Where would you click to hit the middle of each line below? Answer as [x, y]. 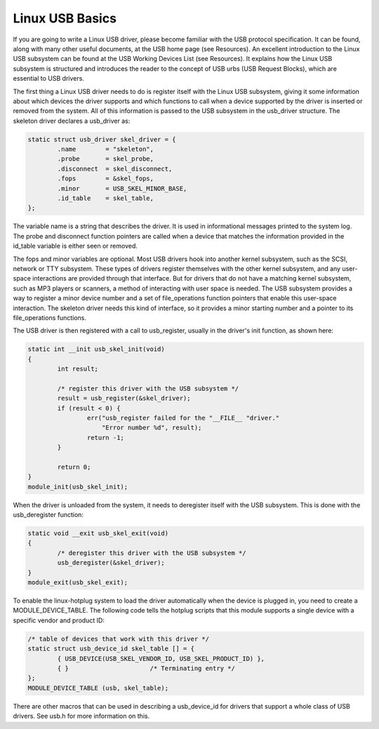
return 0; [74, 467]
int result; [78, 369]
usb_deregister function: [48, 515]
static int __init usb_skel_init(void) [96, 349]
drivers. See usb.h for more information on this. [81, 716]
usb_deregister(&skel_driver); [111, 563]
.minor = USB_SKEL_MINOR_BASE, [122, 188]
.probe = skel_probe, [106, 159]
